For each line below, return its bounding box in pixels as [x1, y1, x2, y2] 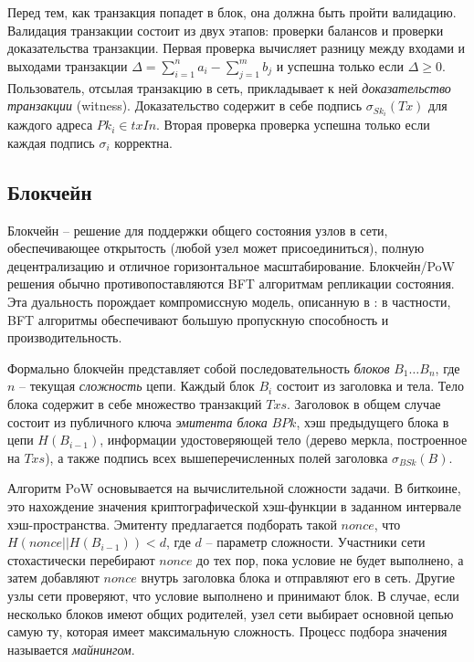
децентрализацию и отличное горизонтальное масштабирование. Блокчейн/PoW [7, 256, 455, 275]
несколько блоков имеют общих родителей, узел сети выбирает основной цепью [7, 604, 454, 623]
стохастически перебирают [7, 550, 155, 569]
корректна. [114, 132, 173, 152]
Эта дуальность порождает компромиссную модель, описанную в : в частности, [7, 292, 451, 311]
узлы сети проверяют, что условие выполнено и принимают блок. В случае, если [7, 585, 459, 604]
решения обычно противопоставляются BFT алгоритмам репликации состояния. [7, 274, 455, 293]
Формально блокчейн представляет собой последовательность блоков [7, 358, 390, 377]
